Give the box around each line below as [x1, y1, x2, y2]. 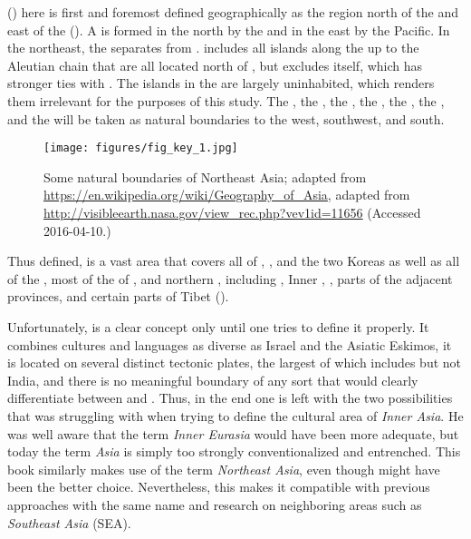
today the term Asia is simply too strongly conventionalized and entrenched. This [7, 442, 461, 461]
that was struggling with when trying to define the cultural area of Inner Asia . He [7, 406, 464, 425]
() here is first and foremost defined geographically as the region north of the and [7, 3, 458, 21]
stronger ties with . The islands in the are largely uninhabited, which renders [7, 73, 435, 93]
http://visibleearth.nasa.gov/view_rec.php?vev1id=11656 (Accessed [43, 203, 421, 221]
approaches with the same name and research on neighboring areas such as [7, 495, 422, 514]
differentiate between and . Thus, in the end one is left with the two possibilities [7, 388, 453, 407]
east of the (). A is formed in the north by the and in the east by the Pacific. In [7, 20, 450, 39]
